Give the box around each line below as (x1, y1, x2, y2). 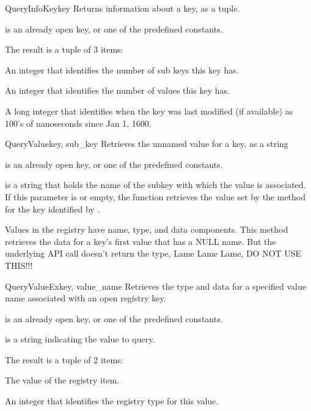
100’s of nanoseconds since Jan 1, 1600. (5, 116, 152, 129)
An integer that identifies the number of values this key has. (5, 84, 230, 97)
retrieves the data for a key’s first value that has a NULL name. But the (5, 235, 276, 247)
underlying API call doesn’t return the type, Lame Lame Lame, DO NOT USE (5, 247, 302, 260)
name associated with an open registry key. (5, 292, 166, 304)
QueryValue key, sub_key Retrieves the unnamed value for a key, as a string (5, 137, 288, 150)
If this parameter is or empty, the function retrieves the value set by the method (5, 190, 306, 203)
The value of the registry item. (5, 374, 120, 386)
